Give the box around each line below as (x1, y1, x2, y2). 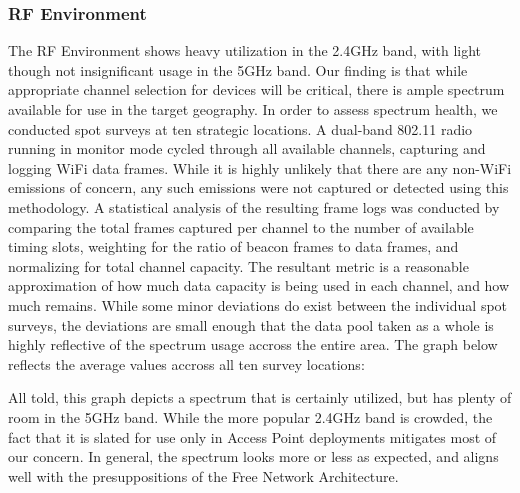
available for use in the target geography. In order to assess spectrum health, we (8, 99, 498, 119)
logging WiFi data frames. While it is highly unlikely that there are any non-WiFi (8, 157, 512, 178)
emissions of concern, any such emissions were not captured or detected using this (8, 177, 509, 198)
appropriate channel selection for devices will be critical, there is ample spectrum (8, 79, 505, 100)
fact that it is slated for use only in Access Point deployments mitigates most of (8, 426, 497, 447)
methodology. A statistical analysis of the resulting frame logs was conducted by (8, 196, 500, 217)
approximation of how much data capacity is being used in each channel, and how (8, 275, 510, 296)
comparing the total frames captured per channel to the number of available (8, 216, 474, 237)
